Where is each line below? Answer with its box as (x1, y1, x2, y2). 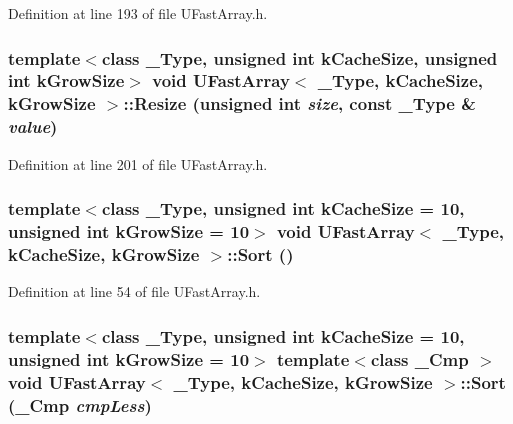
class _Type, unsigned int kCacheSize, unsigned (101, 45, 498, 70)
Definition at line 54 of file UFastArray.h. (8, 281, 261, 302)
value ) (8, 114, 58, 139)
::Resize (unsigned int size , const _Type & (123, 91, 476, 116)
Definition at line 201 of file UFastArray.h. (8, 153, 268, 174)
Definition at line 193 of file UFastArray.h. (8, 3, 268, 23)
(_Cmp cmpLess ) (8, 392, 152, 417)
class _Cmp (370, 346, 469, 371)
